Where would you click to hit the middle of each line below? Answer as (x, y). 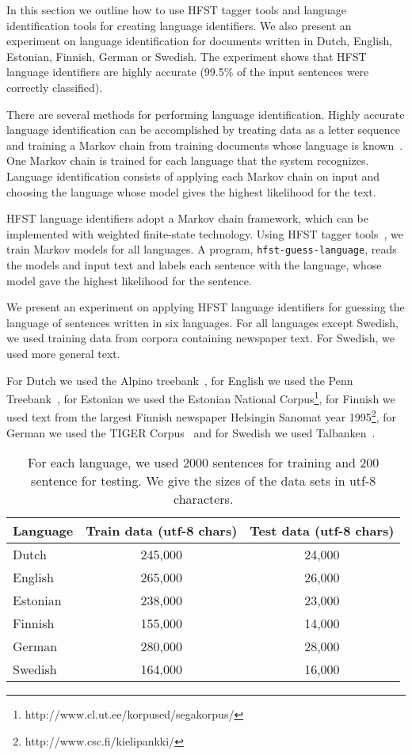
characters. (204, 499)
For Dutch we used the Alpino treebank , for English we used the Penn (180, 380)
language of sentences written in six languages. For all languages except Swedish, (202, 322)
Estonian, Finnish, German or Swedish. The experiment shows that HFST (187, 56)
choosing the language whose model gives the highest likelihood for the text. (191, 191)
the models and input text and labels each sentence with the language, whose (194, 264)
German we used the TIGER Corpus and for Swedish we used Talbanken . (191, 432)
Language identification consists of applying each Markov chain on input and (193, 175)
